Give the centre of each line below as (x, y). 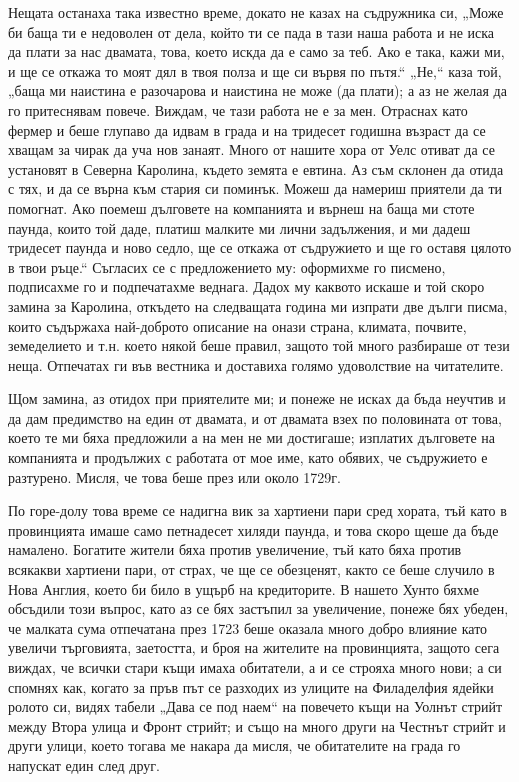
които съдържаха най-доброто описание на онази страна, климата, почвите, (237, 325)
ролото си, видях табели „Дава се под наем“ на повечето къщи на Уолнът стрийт (255, 706)
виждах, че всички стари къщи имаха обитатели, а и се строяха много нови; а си (255, 667)
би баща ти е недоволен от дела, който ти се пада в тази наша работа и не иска (251, 31)
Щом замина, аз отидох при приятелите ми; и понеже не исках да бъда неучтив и (257, 398)
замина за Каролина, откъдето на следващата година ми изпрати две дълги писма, (258, 305)
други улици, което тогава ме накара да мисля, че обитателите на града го (234, 745)
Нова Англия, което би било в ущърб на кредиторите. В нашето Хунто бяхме (243, 588)
